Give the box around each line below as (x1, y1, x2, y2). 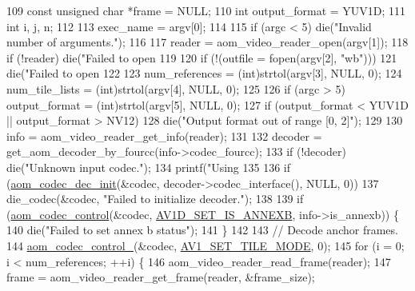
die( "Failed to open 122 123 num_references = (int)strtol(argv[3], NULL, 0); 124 (6, 65, 402, 82)
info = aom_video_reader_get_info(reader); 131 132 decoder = (6, 127, 322, 144)
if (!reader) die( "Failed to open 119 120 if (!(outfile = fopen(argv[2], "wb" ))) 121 (6, 49, 397, 66)
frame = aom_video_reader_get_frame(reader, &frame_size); (6, 269, 315, 285)
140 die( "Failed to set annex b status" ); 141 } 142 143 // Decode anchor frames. (6, 221, 398, 238)
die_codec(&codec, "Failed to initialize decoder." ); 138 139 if (6, 190, 304, 207)
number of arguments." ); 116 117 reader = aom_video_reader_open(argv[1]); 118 (6, 34, 409, 50)
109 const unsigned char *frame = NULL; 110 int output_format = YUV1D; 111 (6, 2, 406, 18)
